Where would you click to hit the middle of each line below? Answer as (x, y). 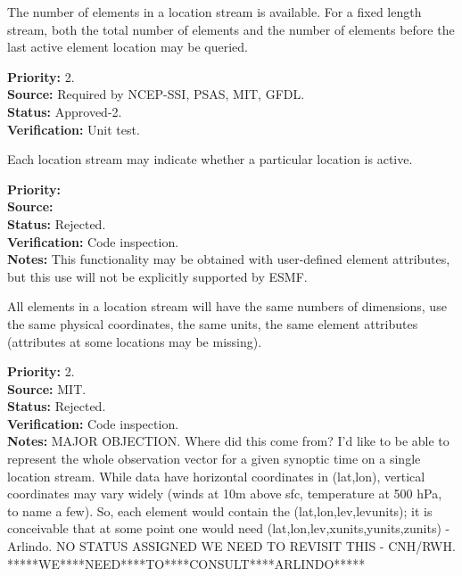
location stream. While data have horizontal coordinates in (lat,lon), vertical (216, 476)
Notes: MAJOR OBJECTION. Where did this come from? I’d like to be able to (228, 441)
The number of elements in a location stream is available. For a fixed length (214, 12)
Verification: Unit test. (74, 129)
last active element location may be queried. (128, 47)
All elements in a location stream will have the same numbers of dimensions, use (227, 306)
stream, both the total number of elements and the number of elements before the (231, 29)
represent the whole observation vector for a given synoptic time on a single (214, 459)
